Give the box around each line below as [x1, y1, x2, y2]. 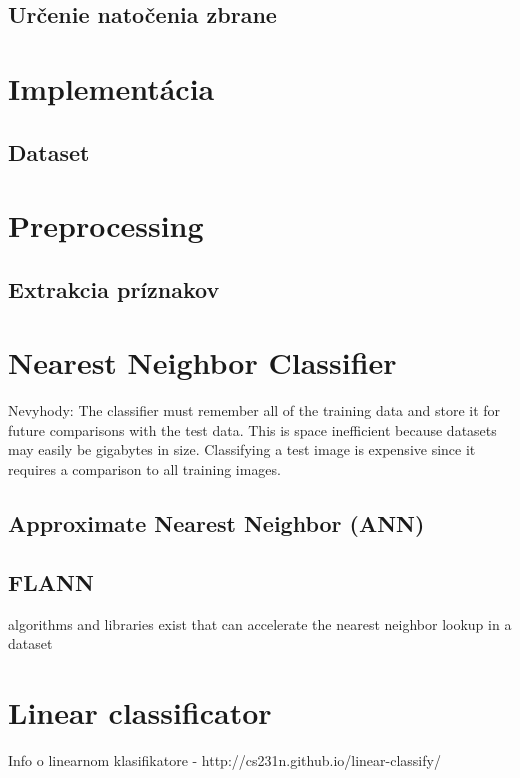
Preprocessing [8, 205, 204, 246]
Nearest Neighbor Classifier [8, 342, 397, 383]
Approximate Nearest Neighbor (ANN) [8, 507, 425, 538]
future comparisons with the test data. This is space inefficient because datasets [8, 419, 497, 440]
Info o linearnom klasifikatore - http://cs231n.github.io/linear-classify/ [8, 749, 441, 770]
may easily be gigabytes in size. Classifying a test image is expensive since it [8, 439, 476, 460]
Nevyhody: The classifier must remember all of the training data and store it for [8, 400, 501, 421]
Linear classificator [8, 691, 272, 732]
